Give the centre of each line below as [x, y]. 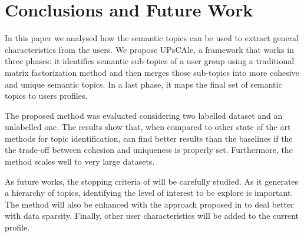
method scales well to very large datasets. [80, 161]
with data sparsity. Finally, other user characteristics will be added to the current [152, 216]
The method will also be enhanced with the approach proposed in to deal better [149, 204]
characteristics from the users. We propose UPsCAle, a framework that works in [150, 49]
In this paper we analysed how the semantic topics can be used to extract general [152, 38]
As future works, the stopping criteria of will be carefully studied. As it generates [152, 181]
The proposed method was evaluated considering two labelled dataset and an [144, 115]
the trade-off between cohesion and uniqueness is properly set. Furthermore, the [149, 150]
